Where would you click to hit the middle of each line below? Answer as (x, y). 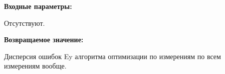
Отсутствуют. (25, 23)
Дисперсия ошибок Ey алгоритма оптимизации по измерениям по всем (112, 56)
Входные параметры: (38, 6)
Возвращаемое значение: (44, 39)
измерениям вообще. (35, 66)
